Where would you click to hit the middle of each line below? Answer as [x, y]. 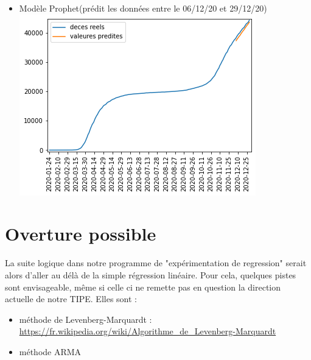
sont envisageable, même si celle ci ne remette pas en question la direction [143, 287]
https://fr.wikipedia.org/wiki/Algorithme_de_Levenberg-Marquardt [148, 331]
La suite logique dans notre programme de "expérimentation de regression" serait [156, 263]
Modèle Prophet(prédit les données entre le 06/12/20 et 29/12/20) [143, 8]
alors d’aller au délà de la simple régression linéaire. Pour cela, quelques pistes [151, 274]
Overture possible [81, 234]
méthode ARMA [50, 351]
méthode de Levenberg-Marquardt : [86, 319]
